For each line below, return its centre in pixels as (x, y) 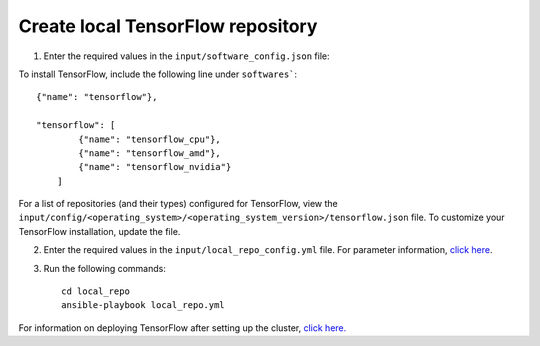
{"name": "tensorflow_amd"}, (150, 153)
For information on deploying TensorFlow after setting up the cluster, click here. (182, 327)
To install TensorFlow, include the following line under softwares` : (158, 74)
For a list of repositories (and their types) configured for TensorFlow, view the (178, 204)
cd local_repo (95, 291)
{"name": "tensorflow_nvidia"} (155, 167)
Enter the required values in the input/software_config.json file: (186, 56)
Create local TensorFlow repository (168, 26)
